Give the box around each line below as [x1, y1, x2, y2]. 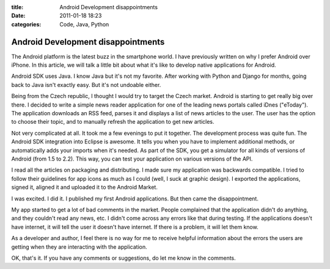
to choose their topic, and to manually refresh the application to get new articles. [11, 118, 215, 126]
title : [11, 4, 24, 10]
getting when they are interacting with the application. [11, 243, 147, 251]
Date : [11, 12, 26, 20]
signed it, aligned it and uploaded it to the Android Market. [11, 184, 158, 191]
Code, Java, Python [59, 20, 109, 28]
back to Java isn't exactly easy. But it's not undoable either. [11, 81, 161, 88]
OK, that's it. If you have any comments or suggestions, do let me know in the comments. [11, 254, 237, 262]
